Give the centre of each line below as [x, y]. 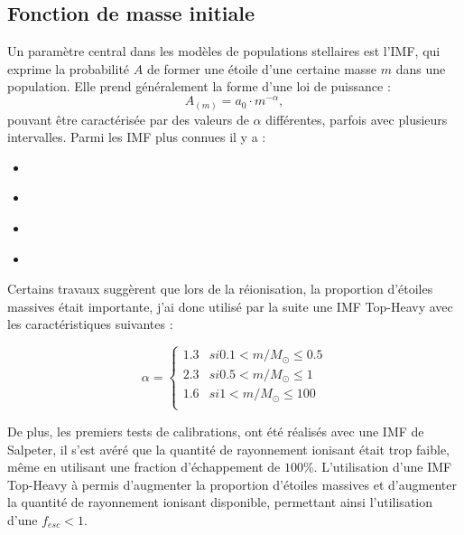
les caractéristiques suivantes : [90, 324]
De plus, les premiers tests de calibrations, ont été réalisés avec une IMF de [216, 431]
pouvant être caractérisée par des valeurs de [128, 119]
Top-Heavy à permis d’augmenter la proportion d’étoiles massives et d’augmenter [232, 484]
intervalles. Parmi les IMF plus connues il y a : [137, 137]
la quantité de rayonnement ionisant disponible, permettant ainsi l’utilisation [220, 502]
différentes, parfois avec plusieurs [357, 119]
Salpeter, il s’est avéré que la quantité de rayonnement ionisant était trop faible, [228, 449]
